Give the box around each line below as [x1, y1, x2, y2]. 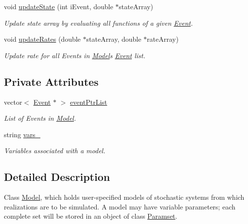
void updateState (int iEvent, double [4, 1, 113, 11]
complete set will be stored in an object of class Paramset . [4, 211, 177, 221]
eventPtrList [70, 96, 107, 107]
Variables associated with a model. [4, 145, 106, 156]
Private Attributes [4, 74, 99, 89]
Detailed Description [4, 169, 110, 184]
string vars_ [4, 129, 40, 139]
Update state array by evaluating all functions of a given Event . [4, 17, 193, 28]
